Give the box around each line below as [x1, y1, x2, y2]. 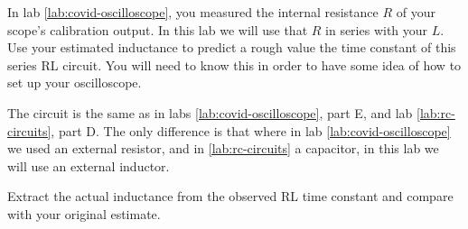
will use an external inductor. [7, 156, 170, 175]
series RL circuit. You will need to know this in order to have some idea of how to [7, 55, 462, 74]
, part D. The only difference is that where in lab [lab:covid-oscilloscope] [51, 121, 451, 140]
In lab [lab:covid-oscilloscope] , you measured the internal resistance [7, 3, 379, 21]
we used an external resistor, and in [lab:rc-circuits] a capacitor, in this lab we [7, 139, 439, 158]
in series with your [325, 20, 428, 39]
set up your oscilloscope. [7, 73, 142, 92]
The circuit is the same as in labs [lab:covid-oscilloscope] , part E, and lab [7, 103, 413, 122]
